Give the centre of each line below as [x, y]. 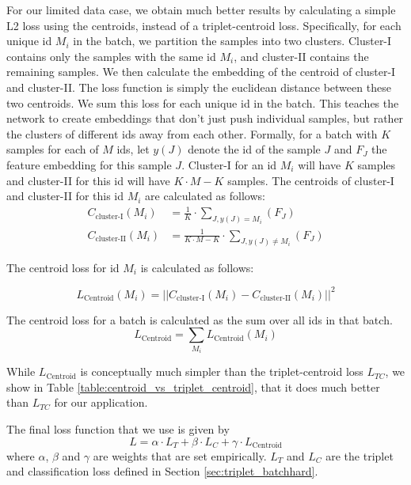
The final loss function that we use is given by [118, 428]
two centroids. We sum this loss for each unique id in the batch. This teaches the [203, 102]
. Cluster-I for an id [229, 164]
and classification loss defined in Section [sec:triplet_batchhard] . [162, 471]
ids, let [133, 149]
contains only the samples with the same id [111, 56]
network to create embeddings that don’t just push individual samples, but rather [205, 118]
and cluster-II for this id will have [88, 180]
